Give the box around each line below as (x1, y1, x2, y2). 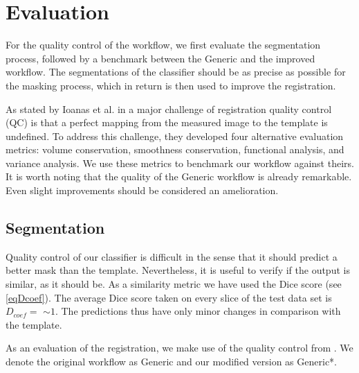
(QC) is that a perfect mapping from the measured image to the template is (6, 115, 328, 130)
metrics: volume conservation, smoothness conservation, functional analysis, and (6, 142, 344, 157)
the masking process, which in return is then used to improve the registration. (6, 78, 336, 92)
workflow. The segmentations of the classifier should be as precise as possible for (6, 64, 346, 79)
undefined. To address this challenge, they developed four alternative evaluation (6, 128, 344, 143)
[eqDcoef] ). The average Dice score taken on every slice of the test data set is (6, 290, 332, 304)
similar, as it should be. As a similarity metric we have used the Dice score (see (6, 277, 342, 291)
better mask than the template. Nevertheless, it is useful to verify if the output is (6, 263, 350, 277)
